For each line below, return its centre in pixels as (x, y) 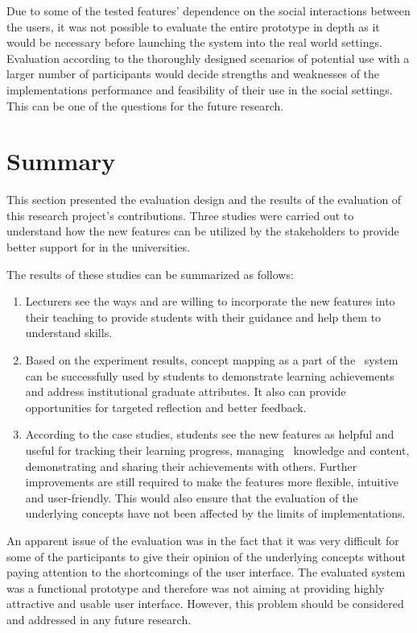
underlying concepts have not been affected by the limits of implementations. (215, 513)
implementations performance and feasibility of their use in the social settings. (200, 89)
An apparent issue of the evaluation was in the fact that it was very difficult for (203, 540)
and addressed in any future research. (99, 619)
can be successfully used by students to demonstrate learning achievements (210, 375)
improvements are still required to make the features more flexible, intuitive (212, 482)
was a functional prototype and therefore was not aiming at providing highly (196, 587)
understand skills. (69, 333)
